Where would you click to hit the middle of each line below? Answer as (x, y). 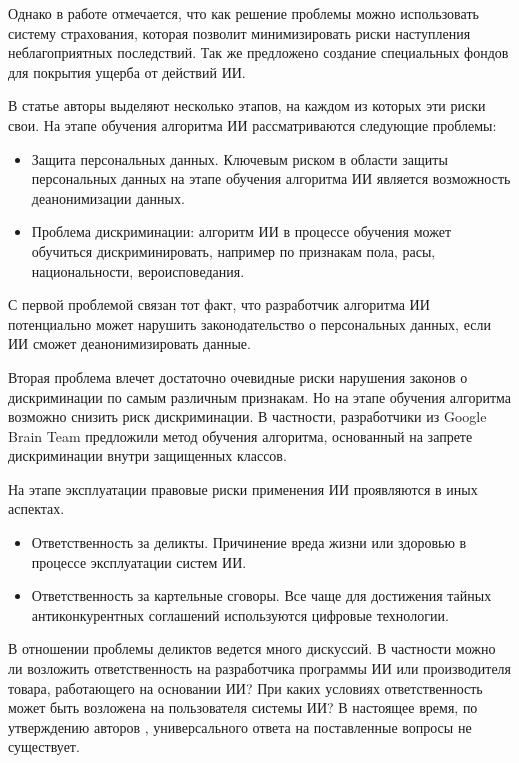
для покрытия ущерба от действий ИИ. (127, 71)
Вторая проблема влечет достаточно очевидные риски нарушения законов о (238, 376)
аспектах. (36, 508)
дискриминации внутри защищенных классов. (147, 455)
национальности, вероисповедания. (138, 270)
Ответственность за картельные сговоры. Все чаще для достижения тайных (261, 595)
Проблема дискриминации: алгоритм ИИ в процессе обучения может (241, 231)
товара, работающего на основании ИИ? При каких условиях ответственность (245, 687)
